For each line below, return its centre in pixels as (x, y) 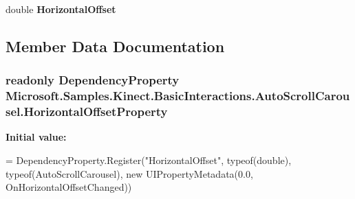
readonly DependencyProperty (93, 80)
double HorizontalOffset (61, 9)
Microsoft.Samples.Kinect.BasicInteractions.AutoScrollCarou (178, 96)
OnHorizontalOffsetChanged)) (69, 187)
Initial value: (36, 137)
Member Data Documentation (115, 46)
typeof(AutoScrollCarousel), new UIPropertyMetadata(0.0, (129, 173)
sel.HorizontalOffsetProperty (87, 112)
